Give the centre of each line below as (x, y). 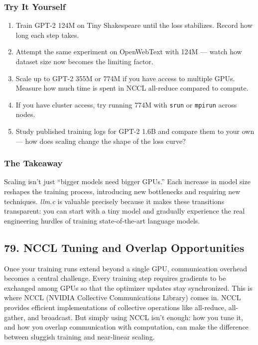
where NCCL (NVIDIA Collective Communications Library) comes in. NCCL (123, 297)
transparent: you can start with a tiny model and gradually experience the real (125, 211)
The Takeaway (33, 163)
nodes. (25, 114)
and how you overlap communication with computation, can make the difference (126, 327)
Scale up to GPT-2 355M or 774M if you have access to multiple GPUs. (125, 78)
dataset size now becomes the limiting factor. (84, 61)
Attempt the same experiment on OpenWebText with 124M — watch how (129, 52)
